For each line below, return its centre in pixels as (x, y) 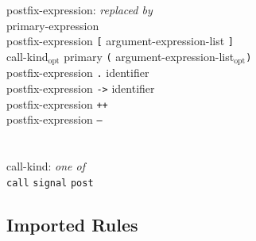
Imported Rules (72, 224)
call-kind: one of (46, 166)
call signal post (50, 183)
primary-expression (53, 25)
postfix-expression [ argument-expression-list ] (120, 41)
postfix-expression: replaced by (80, 10)
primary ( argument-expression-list (149, 56)
